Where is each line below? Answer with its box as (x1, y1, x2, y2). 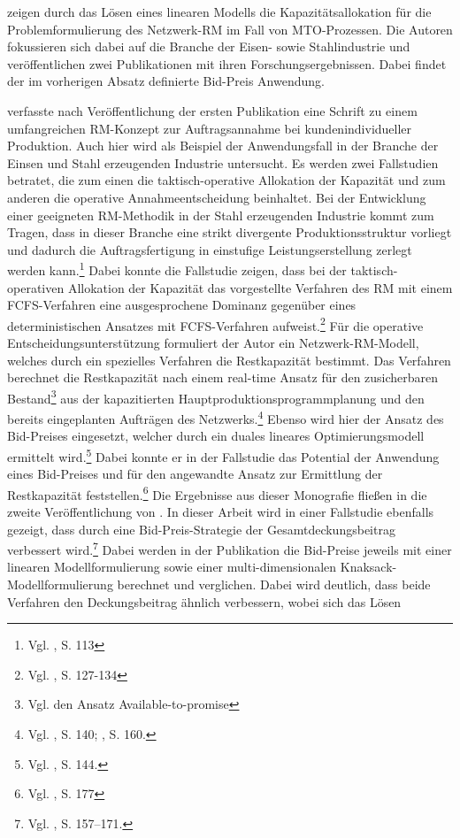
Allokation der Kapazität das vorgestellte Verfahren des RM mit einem (67, 278, 453, 296)
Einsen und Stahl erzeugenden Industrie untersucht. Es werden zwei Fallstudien (7, 153, 439, 172)
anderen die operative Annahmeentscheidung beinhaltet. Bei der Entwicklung (7, 188, 426, 206)
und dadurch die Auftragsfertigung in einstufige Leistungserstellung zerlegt (7, 240, 412, 258)
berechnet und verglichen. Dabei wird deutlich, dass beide (117, 575, 431, 593)
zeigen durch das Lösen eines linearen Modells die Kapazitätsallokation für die (7, 3, 432, 20)
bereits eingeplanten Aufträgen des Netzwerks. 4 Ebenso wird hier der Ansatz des (7, 407, 444, 427)
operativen (7, 278, 65, 296)
